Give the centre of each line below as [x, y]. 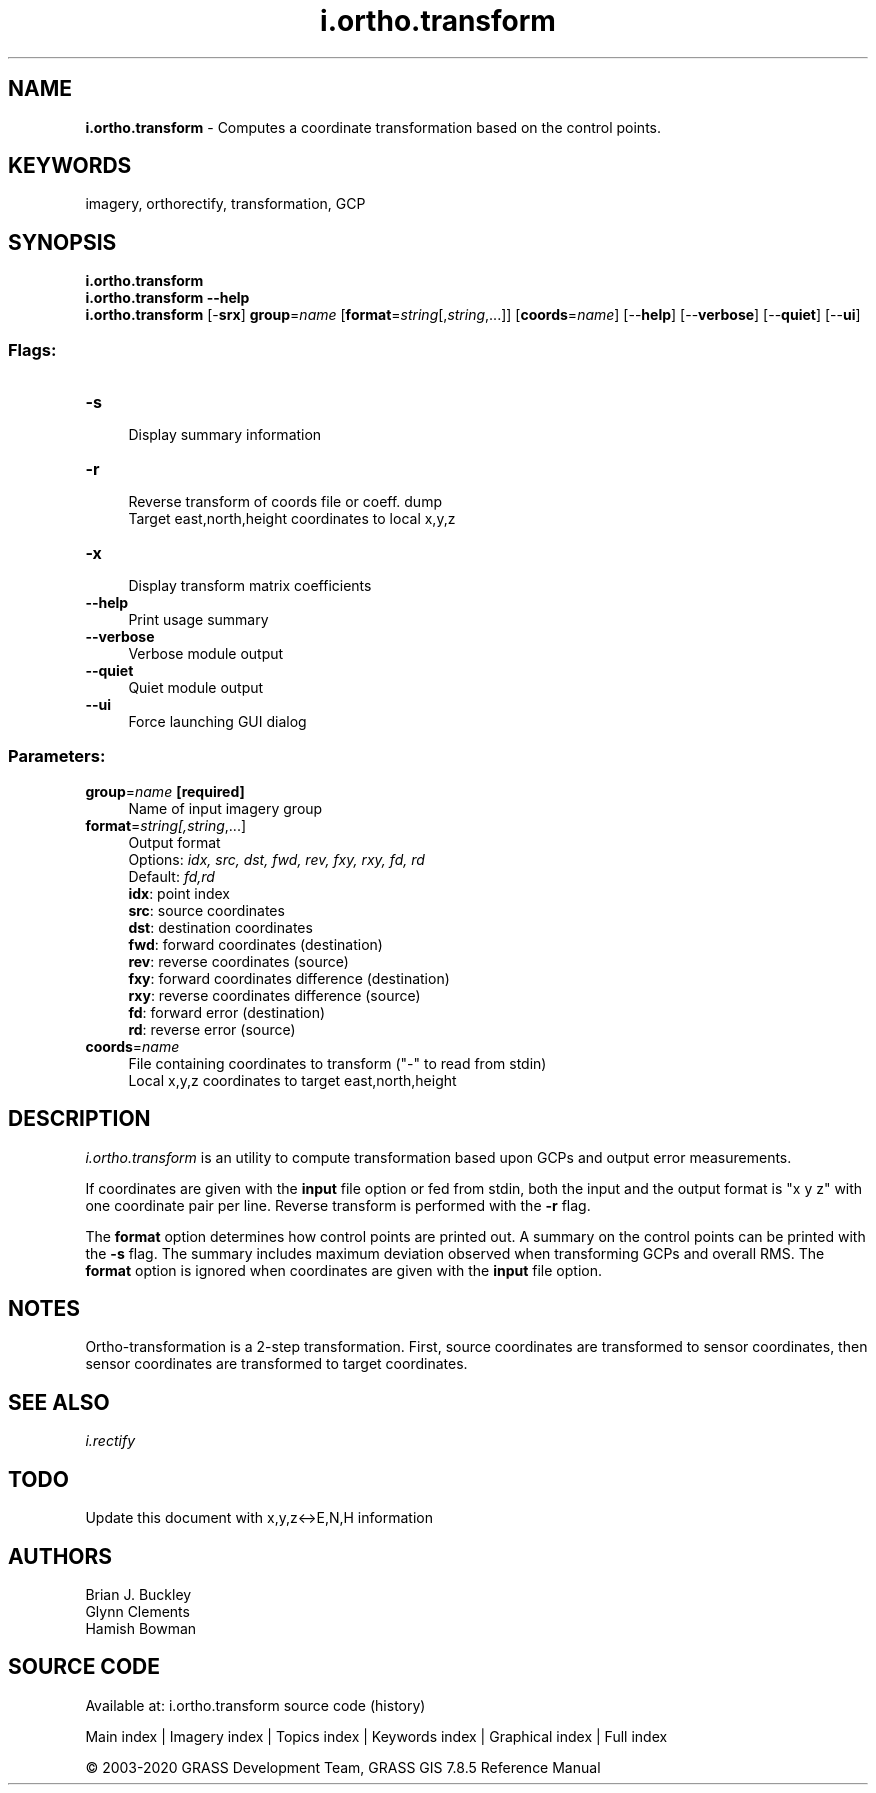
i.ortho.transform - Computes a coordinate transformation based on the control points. [373, 127]
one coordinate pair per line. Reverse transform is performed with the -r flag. [338, 1205]
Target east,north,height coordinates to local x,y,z [292, 519]
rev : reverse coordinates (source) [238, 961]
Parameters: [57, 756]
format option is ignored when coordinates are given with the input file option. [343, 1270]
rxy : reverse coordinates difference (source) [274, 995]
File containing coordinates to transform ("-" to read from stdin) [337, 1063]
